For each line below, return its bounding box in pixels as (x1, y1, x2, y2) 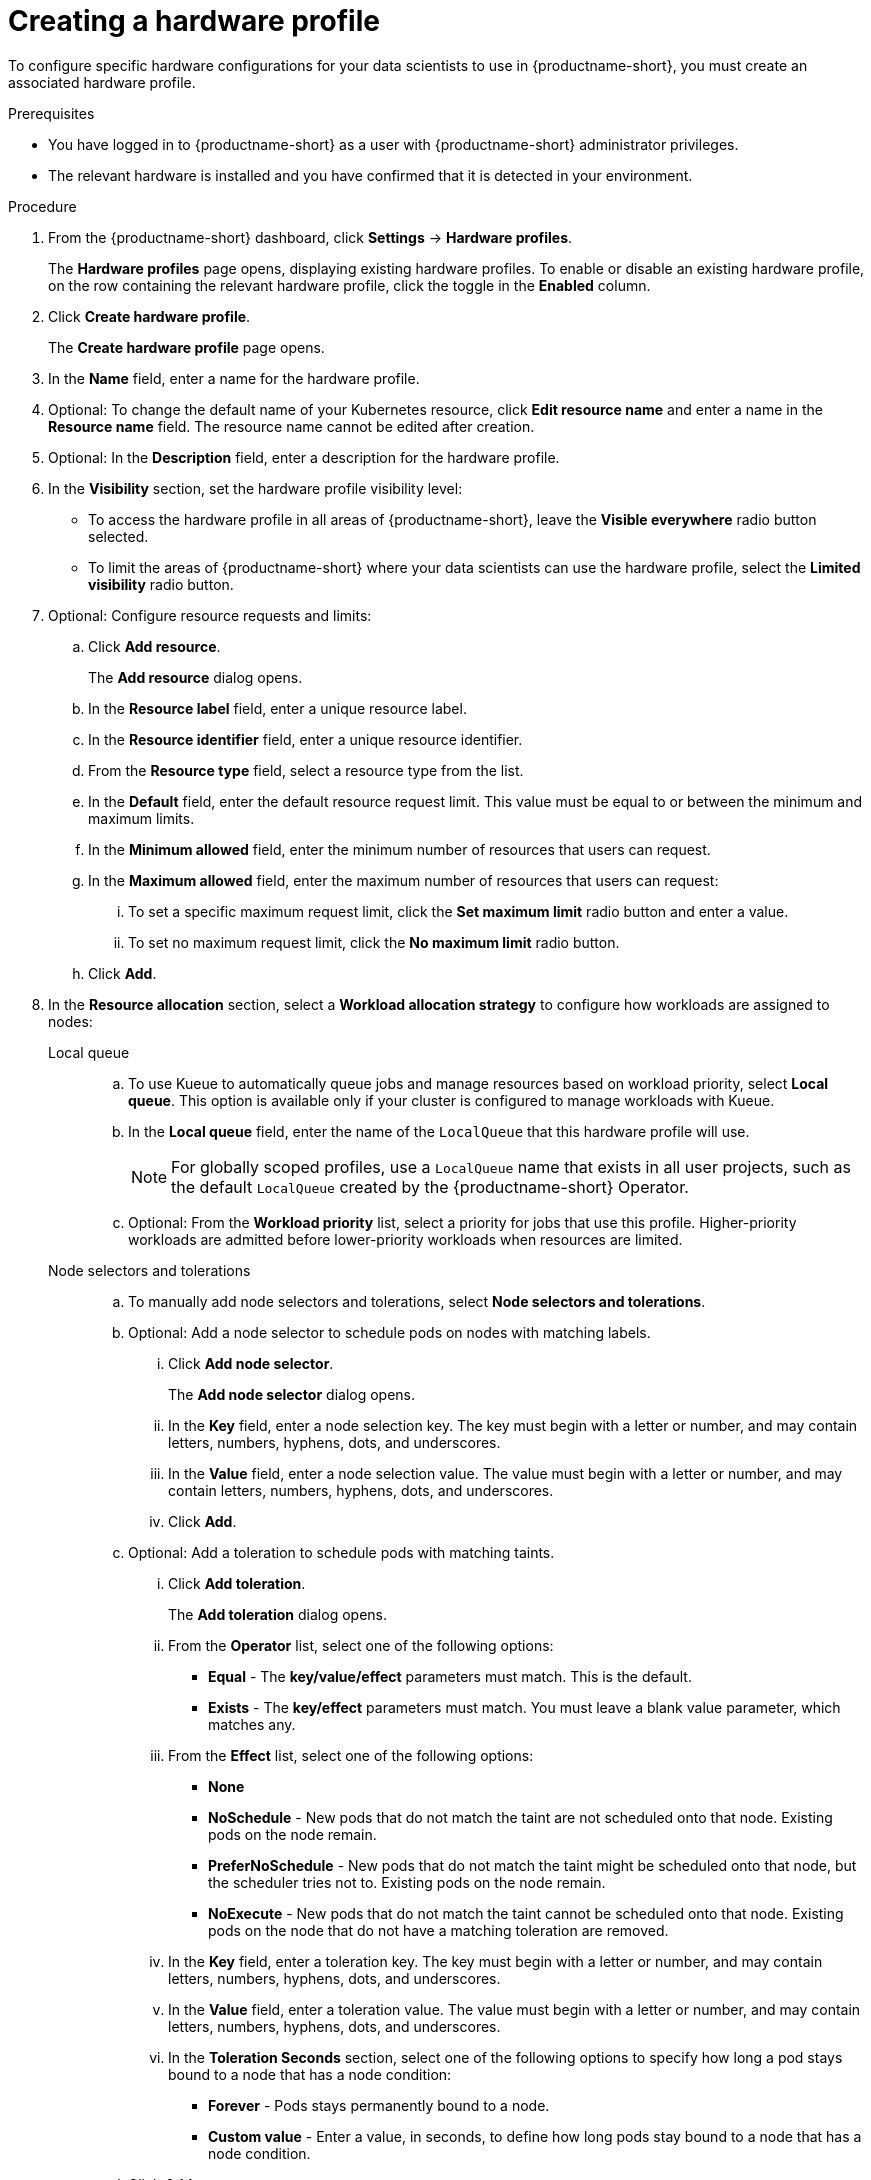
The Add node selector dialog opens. (168, 1385, 416, 1403)
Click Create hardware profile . (48, 307, 251, 325)
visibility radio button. (88, 575, 234, 593)
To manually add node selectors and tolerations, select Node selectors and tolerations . (128, 1292, 706, 1310)
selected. (88, 527, 149, 545)
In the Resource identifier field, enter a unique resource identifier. (88, 730, 523, 748)
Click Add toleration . (168, 1574, 306, 1592)
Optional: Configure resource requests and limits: (48, 606, 372, 624)
